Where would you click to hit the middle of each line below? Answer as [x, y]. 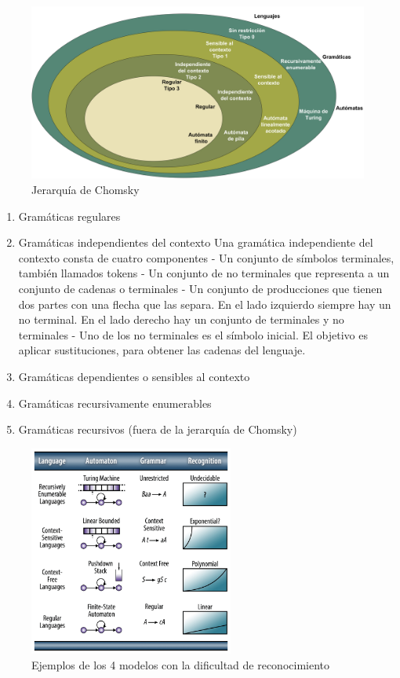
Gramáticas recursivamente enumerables [115, 403]
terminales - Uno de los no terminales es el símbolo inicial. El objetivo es [193, 334]
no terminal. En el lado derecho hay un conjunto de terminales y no [181, 319]
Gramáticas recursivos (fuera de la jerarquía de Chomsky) [158, 429]
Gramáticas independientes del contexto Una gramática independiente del [196, 242]
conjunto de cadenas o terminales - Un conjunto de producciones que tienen [200, 289]
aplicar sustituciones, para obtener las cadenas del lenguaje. [162, 350]
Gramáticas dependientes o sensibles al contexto [134, 376]
